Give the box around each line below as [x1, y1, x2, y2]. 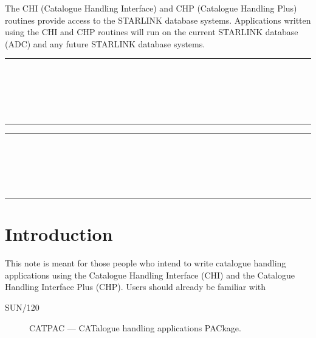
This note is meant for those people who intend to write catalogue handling [5, 257, 286, 269]
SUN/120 [5, 301, 39, 314]
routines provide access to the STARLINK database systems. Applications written [5, 13, 311, 26]
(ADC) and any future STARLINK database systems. [5, 37, 205, 50]
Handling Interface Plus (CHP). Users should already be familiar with [5, 280, 266, 293]
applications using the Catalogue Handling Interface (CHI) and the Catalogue [5, 268, 295, 281]
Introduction [5, 221, 113, 246]
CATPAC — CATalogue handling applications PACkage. [29, 321, 241, 334]
